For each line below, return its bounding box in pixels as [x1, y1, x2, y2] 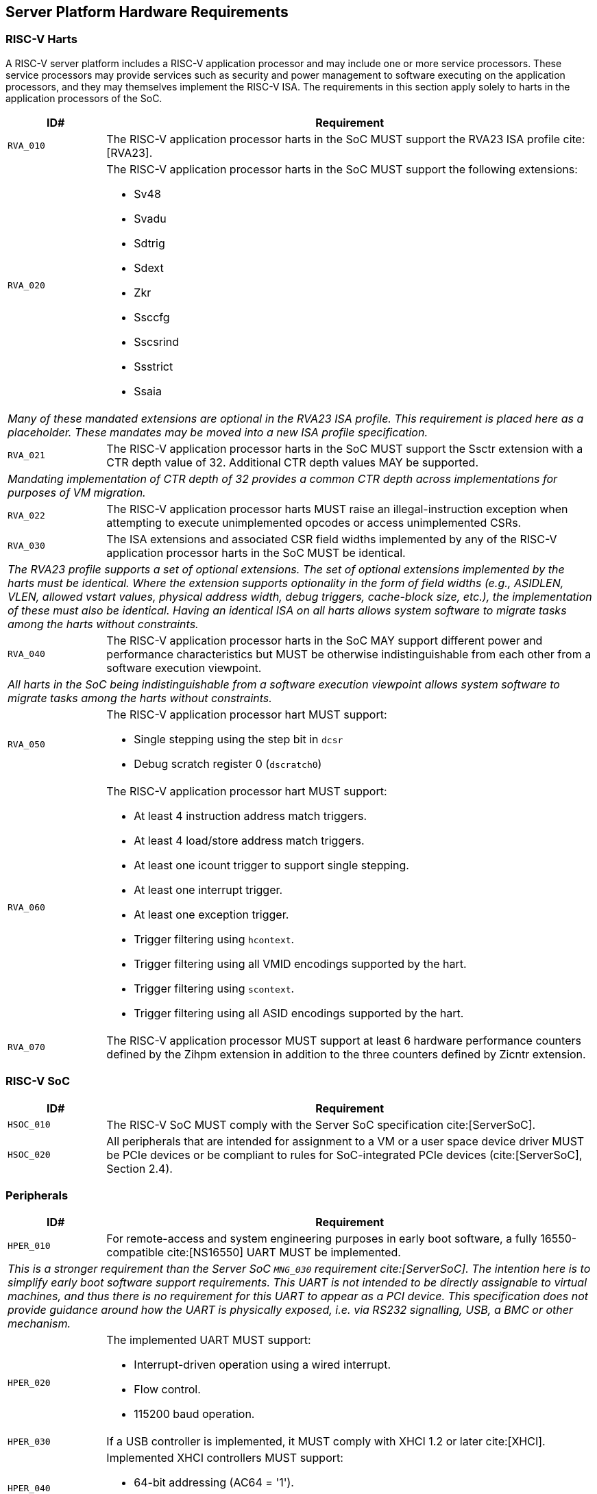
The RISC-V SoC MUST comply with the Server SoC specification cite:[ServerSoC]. [106, 1117, 536, 1132]
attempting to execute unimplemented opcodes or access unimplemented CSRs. [106, 515, 522, 530]
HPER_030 [8, 1436, 51, 1447]
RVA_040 [8, 649, 45, 660]
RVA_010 [8, 140, 45, 151]
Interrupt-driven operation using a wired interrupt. [134, 1358, 391, 1372]
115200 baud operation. [134, 1407, 255, 1421]
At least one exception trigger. [134, 907, 289, 921]
